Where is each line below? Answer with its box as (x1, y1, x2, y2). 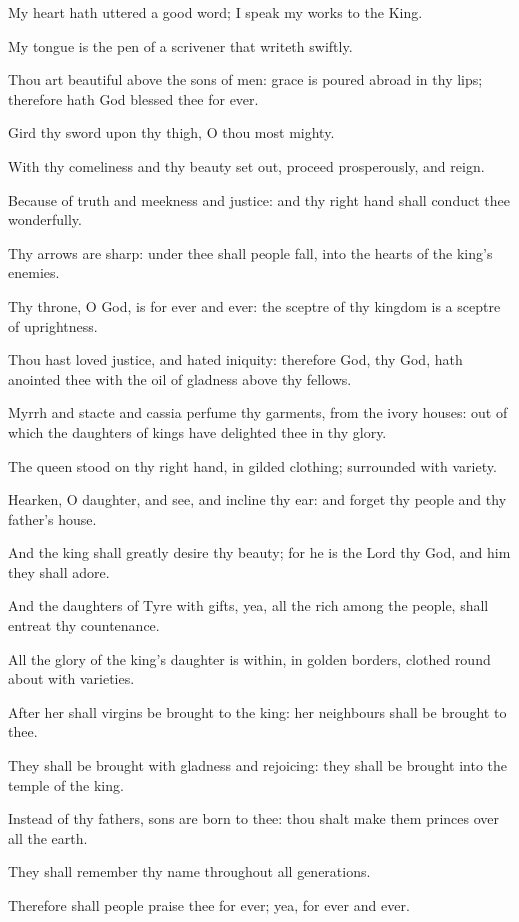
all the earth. (8, 827, 88, 848)
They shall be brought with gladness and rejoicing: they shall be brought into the (8, 755, 508, 776)
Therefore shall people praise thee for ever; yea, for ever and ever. (8, 895, 410, 915)
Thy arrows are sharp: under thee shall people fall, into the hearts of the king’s (8, 242, 493, 263)
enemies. (8, 262, 60, 283)
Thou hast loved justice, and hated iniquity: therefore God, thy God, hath (8, 349, 463, 370)
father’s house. (8, 508, 97, 529)
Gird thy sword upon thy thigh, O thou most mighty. (8, 122, 335, 143)
